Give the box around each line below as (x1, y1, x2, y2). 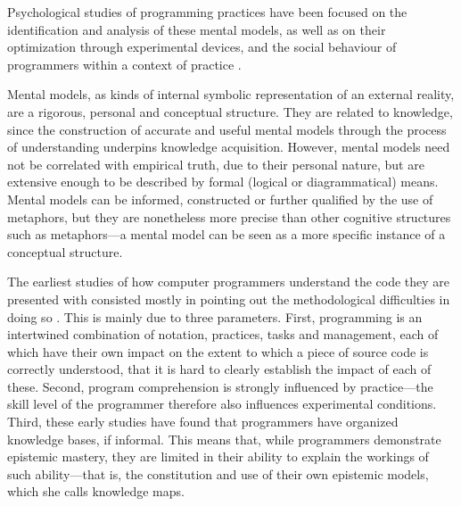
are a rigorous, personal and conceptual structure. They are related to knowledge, (7, 102, 453, 120)
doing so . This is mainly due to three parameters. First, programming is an (7, 307, 423, 326)
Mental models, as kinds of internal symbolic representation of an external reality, (7, 85, 455, 104)
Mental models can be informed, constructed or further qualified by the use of (7, 189, 433, 208)
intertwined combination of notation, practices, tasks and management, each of (7, 325, 439, 344)
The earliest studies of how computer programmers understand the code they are (7, 272, 450, 291)
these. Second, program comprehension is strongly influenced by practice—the (7, 377, 433, 395)
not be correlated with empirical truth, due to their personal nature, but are (7, 154, 424, 173)
